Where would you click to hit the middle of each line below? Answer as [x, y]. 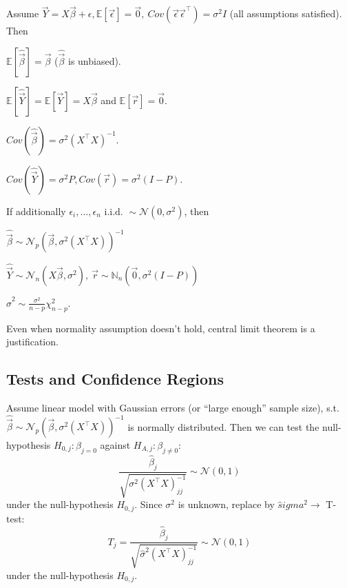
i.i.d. [114, 212]
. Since [148, 504]
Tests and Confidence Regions [115, 379]
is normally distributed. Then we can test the [223, 426]
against [115, 445]
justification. [32, 342]
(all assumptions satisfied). [286, 13]
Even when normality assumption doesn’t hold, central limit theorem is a [161, 328]
